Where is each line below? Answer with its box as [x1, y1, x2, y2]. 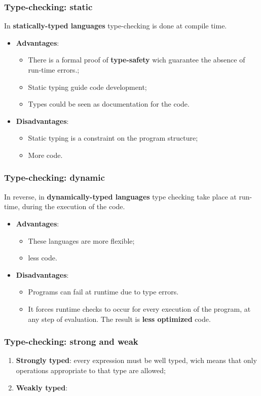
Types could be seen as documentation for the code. [28, 98, 190, 109]
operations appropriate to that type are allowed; [16, 365, 166, 375]
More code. [28, 149, 63, 160]
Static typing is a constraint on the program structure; [28, 133, 198, 143]
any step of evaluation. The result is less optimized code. [28, 313, 211, 324]
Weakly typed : [16, 382, 68, 392]
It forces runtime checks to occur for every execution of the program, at [28, 303, 251, 314]
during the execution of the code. [22, 201, 125, 212]
